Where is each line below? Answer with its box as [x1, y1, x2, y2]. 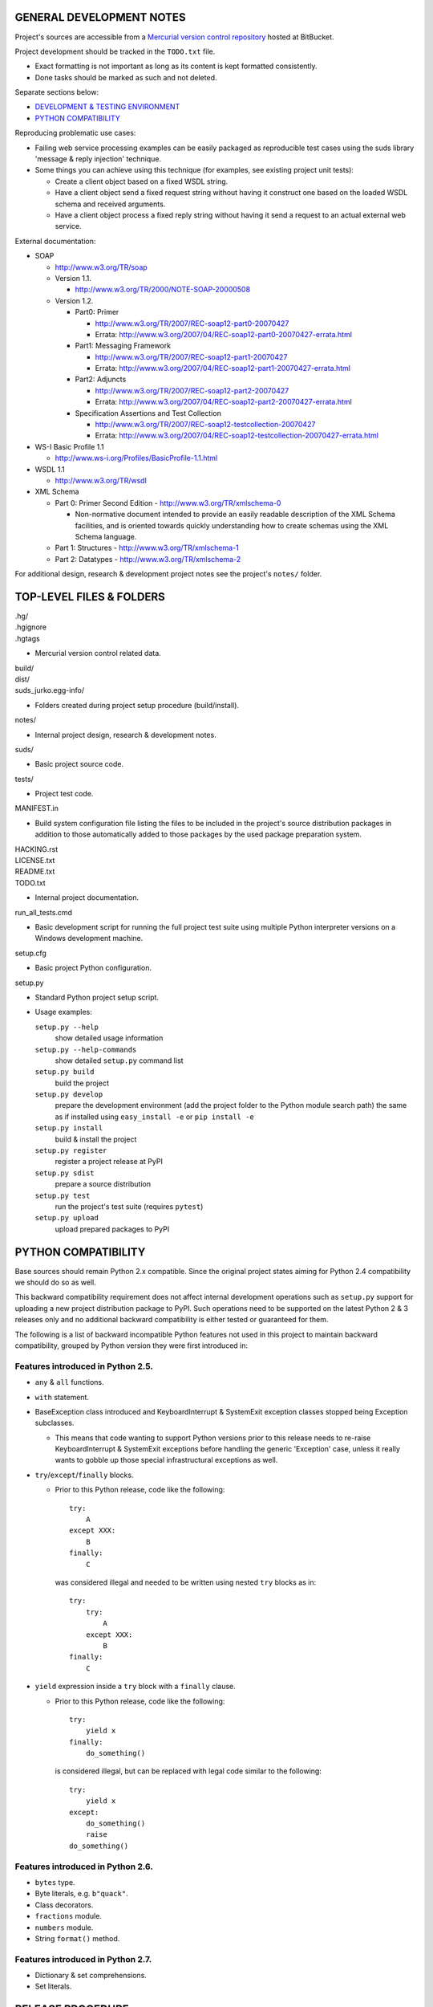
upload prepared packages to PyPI [55, 1224, 170, 1234]
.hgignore [14, 622, 47, 632]
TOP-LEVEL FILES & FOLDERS [14, 590, 165, 604]
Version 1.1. [55, 273, 92, 283]
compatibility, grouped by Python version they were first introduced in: [14, 1341, 249, 1350]
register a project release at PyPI [55, 1157, 164, 1166]
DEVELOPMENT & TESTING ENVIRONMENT [34, 102, 180, 112]
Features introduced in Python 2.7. [14, 1953, 152, 1964]
